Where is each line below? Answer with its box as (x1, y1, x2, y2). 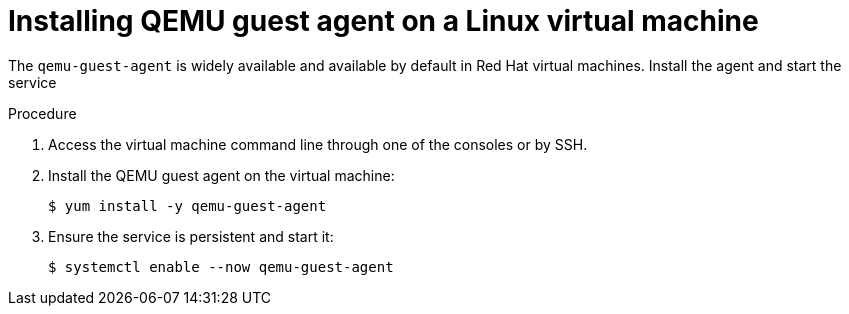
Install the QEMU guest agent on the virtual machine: (48, 166, 395, 184)
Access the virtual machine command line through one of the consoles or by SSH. (48, 135, 588, 153)
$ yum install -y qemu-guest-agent (48, 197, 327, 214)
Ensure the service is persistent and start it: (48, 227, 334, 245)
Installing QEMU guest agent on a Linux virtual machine (8, 4, 759, 38)
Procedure (8, 104, 77, 122)
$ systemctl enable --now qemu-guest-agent (48, 258, 394, 275)
